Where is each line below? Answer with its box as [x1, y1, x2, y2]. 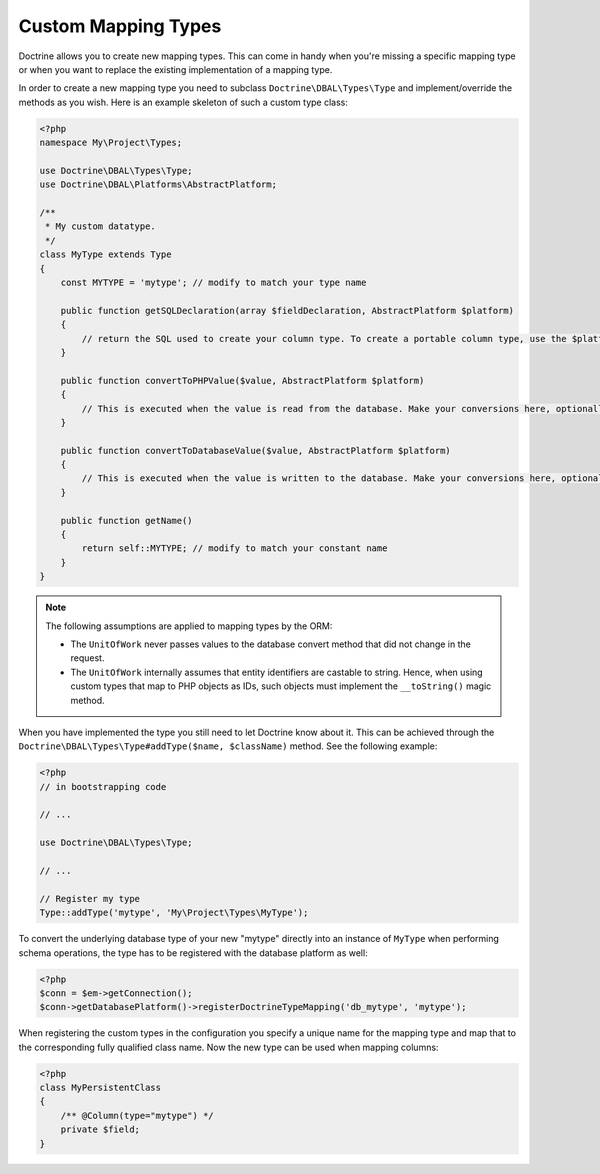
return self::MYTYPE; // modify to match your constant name [81, 543, 388, 554]
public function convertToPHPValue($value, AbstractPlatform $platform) [60, 375, 425, 386]
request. [70, 652, 105, 664]
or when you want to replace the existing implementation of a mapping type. [18, 63, 333, 75]
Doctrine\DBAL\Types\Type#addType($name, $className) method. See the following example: [18, 740, 438, 752]
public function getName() [60, 515, 194, 526]
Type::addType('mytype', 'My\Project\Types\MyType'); [39, 907, 309, 919]
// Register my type [39, 893, 140, 904]
